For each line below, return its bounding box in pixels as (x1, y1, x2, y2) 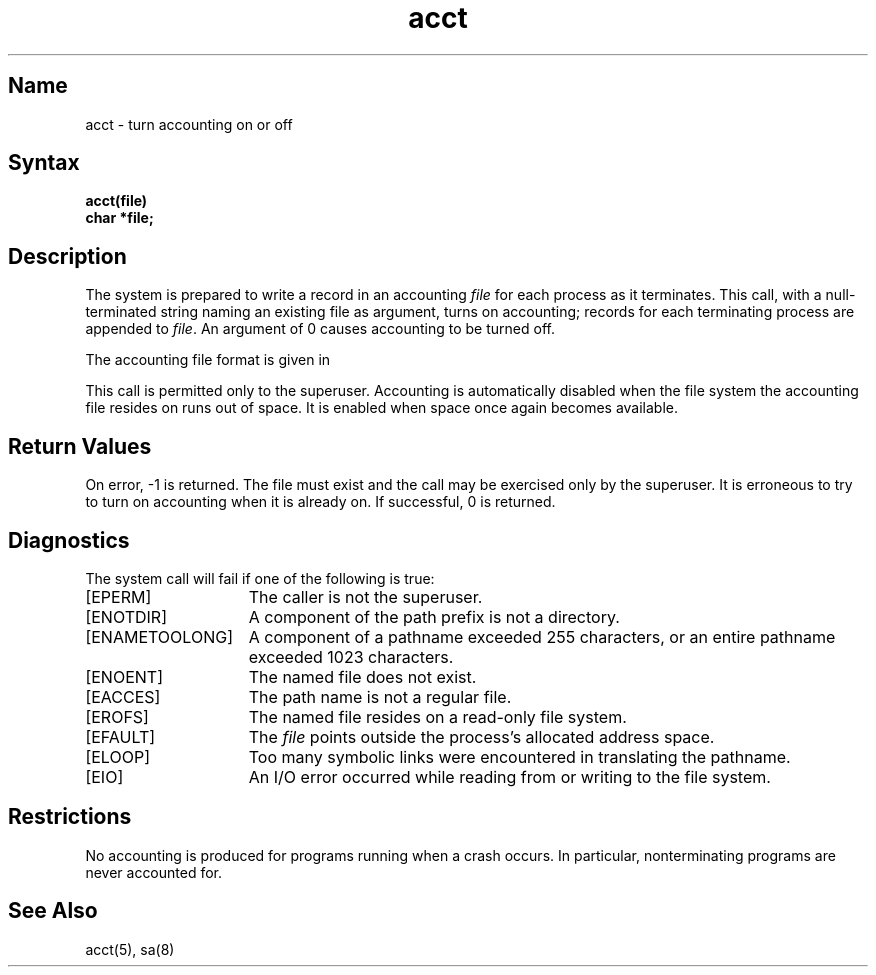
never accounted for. (85, 863, 223, 881)
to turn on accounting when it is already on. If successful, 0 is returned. (85, 493, 556, 511)
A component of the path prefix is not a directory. (248, 606, 620, 627)
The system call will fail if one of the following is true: (85, 569, 435, 587)
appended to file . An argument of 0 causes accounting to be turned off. (85, 320, 555, 338)
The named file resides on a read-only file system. (248, 706, 627, 727)
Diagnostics (8, 527, 130, 553)
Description (8, 243, 127, 269)
